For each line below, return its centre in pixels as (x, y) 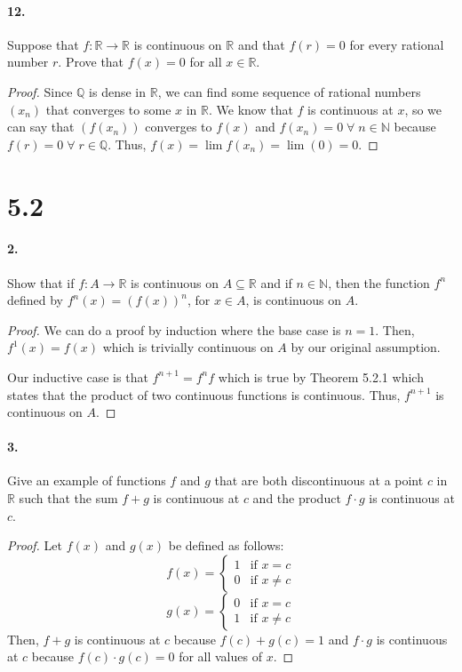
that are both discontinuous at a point (319, 480)
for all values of (220, 656)
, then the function (379, 282)
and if (276, 282)
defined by (36, 300)
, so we (423, 109)
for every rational (397, 44)
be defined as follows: (226, 545)
